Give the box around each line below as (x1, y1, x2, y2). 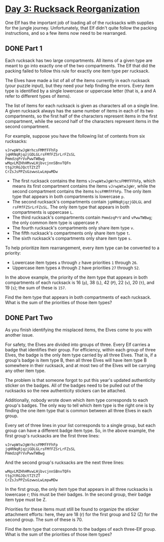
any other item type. (5, 368, 46, 373)
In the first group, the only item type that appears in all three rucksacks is (5, 486, 153, 492)
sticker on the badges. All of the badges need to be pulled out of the (5, 382, 143, 388)
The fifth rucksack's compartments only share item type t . (12, 230, 131, 236)
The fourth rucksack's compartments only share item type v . (12, 225, 135, 230)
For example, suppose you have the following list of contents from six (5, 133, 145, 139)
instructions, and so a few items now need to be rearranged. (5, 30, 127, 36)
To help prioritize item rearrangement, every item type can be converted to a (5, 245, 160, 251)
